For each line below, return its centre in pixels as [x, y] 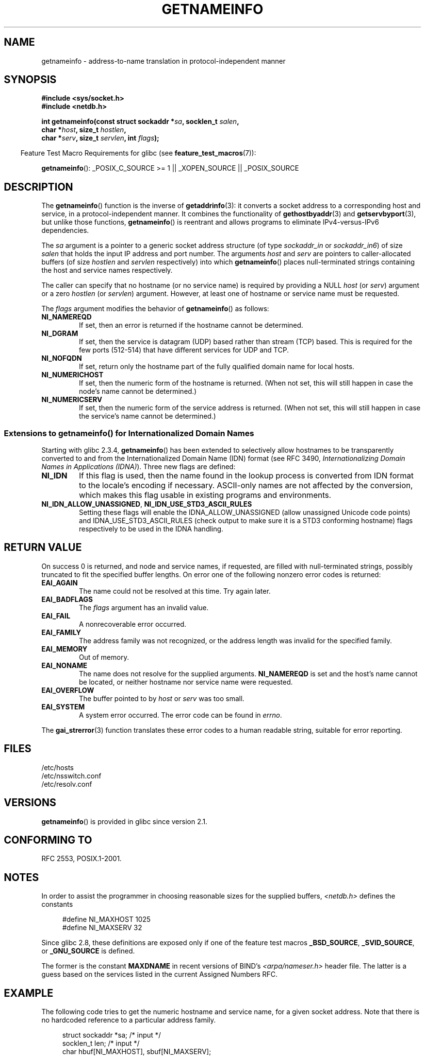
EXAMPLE [29, 993]
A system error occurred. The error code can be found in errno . [180, 715]
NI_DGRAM [60, 334]
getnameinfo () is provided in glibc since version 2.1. [124, 821]
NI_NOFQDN [62, 358]
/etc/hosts [57, 767]
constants [57, 904]
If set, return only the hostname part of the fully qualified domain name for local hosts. [217, 367]
